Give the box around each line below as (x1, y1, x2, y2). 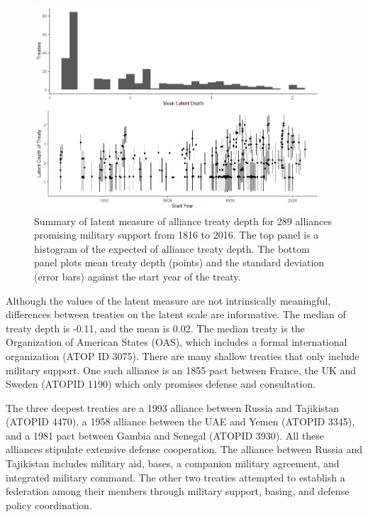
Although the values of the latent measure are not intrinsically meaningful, (6, 293, 331, 308)
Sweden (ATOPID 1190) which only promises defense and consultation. (6, 376, 316, 391)
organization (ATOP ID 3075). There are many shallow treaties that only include (6, 348, 359, 363)
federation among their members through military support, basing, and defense (6, 484, 350, 499)
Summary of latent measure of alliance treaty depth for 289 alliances (34, 213, 332, 228)
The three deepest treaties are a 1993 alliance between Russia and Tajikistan (6, 400, 340, 415)
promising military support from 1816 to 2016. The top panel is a (34, 227, 319, 242)
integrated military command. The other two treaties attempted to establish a (6, 469, 345, 484)
